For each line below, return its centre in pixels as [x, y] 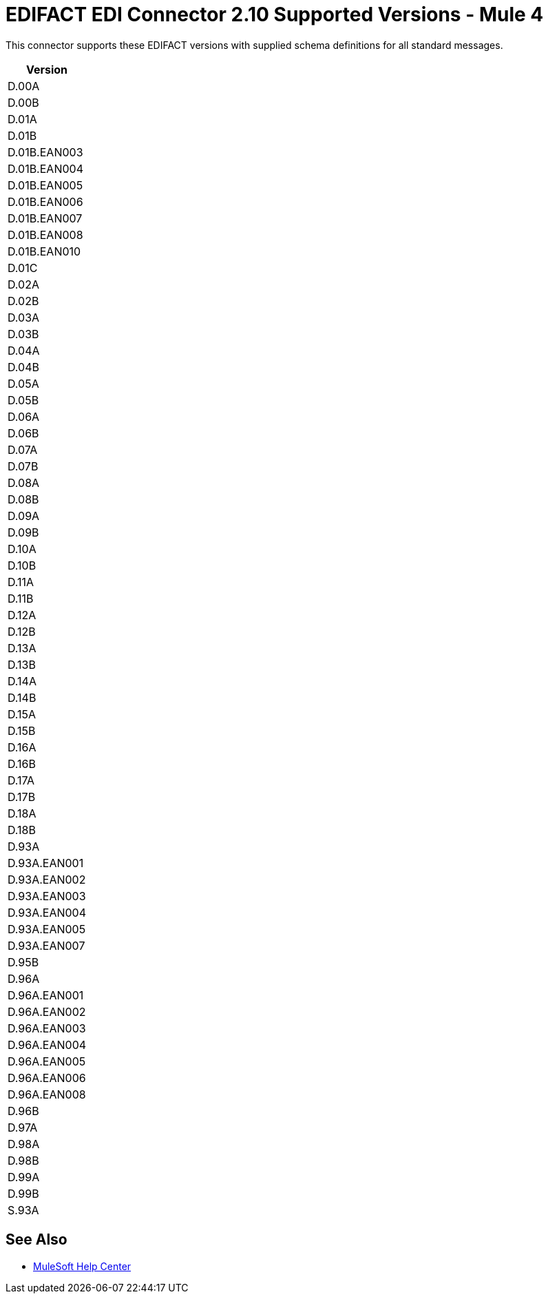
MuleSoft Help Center [82, 1266]
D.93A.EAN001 [46, 863]
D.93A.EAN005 [47, 929]
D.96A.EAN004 [47, 1045]
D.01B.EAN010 [44, 251]
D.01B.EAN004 [45, 168]
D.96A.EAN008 [47, 1094]
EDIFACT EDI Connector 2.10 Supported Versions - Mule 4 [275, 14]
